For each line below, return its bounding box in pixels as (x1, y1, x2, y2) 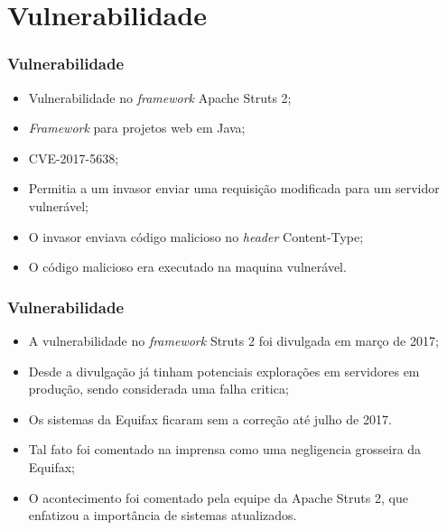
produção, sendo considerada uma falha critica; (28, 379, 289, 398)
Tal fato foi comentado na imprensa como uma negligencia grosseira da (28, 440, 422, 459)
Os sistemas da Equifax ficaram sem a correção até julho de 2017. (28, 409, 392, 428)
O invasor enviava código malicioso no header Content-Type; (28, 227, 364, 246)
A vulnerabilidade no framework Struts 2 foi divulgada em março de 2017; (28, 330, 439, 349)
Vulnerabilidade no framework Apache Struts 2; (28, 88, 292, 107)
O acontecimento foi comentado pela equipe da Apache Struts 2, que (28, 488, 408, 507)
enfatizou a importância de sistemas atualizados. (28, 506, 297, 525)
